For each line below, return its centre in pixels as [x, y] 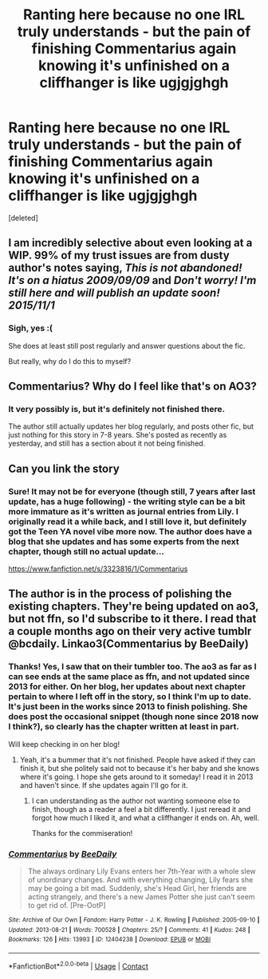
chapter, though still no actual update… [87, 551]
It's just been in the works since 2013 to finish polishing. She [128, 707]
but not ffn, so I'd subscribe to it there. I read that [132, 619]
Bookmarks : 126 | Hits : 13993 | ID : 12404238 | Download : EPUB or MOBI [110, 940]
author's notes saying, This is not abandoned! [125, 268]
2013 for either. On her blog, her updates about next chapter [127, 687]
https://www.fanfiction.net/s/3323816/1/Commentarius [98, 569]
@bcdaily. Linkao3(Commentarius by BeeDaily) [128, 644]
